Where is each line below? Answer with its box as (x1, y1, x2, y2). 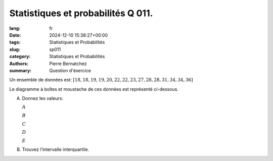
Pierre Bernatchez (49, 61, 87, 67)
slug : (9, 46, 20, 52)
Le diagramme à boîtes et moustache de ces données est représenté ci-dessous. (9, 86, 179, 92)
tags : (9, 39, 21, 45)
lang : (9, 25, 21, 31)
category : (9, 53, 31, 60)
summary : (9, 67, 32, 73)
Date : (9, 32, 21, 38)
